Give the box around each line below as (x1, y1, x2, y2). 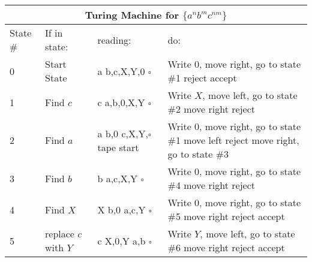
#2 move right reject (167, 102, 255, 116)
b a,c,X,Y (97, 171, 138, 185)
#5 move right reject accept (167, 209, 285, 223)
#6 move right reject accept (167, 240, 285, 254)
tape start (97, 140, 139, 154)
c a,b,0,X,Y (97, 95, 145, 109)
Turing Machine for (85, 8, 179, 22)
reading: (97, 32, 131, 47)
